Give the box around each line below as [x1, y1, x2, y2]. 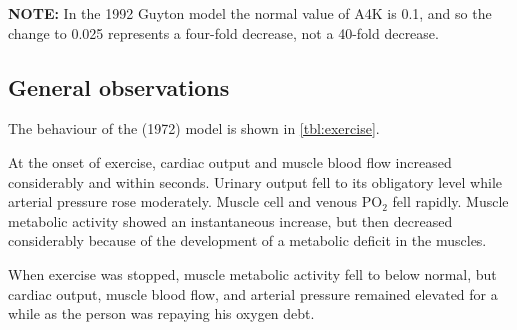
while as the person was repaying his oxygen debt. [8, 303, 315, 324]
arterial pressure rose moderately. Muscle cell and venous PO [8, 191, 383, 212]
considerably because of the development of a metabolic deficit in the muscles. [8, 230, 487, 251]
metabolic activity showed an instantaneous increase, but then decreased [8, 210, 453, 231]
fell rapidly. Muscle [392, 191, 509, 212]
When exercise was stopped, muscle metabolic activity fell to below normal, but [8, 263, 497, 284]
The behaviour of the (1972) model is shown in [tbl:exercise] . [8, 118, 380, 139]
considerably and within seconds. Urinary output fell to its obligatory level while [8, 171, 503, 192]
